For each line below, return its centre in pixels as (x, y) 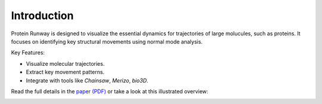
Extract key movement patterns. (65, 72)
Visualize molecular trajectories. (65, 63)
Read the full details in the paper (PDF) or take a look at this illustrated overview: (110, 91)
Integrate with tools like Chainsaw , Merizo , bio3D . (87, 80)
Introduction (42, 16)
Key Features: (28, 53)
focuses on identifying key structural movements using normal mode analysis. (107, 41)
